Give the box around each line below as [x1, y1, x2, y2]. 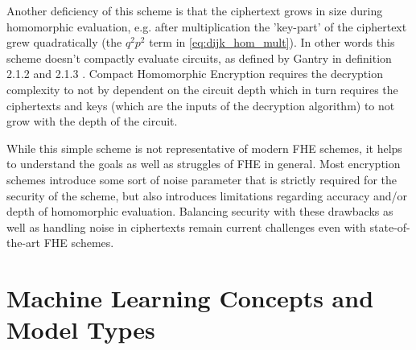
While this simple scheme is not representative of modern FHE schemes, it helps [6, 139, 402, 156]
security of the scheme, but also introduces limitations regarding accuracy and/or [6, 187, 408, 204]
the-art [6, 234, 41, 251]
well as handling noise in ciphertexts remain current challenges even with [6, 218, 366, 235]
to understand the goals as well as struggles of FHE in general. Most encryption [6, 155, 401, 172]
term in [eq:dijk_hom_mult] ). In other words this [149, 34, 395, 51]
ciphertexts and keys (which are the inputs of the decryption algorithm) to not [6, 97, 395, 113]
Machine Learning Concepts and [6, 282, 374, 315]
